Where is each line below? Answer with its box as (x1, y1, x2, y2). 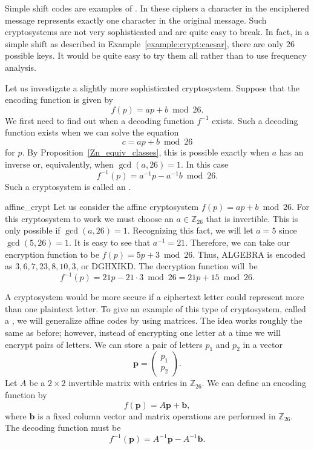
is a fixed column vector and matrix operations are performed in (38, 409, 276, 422)
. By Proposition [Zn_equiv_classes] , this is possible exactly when (22, 145, 270, 158)
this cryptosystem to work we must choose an (5, 212, 174, 224)
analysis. (5, 61, 36, 73)
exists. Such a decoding (212, 114, 298, 126)
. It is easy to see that (69, 236, 151, 248)
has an (279, 145, 304, 158)
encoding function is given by (5, 93, 113, 106)
